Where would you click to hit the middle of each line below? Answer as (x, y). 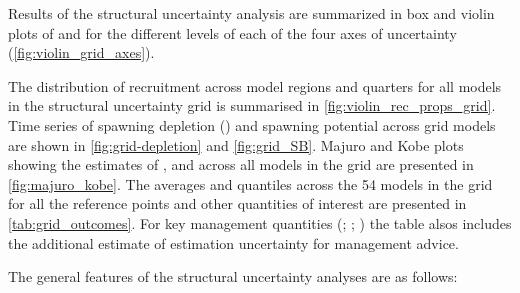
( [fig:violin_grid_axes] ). (81, 52)
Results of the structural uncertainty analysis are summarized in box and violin (251, 13)
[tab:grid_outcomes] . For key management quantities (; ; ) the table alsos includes (260, 222)
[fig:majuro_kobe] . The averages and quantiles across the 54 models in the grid (250, 183)
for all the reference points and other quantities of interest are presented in (237, 203)
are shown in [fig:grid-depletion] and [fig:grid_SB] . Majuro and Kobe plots (236, 144)
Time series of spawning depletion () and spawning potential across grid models (252, 124)
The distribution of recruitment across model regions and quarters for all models (255, 85)
